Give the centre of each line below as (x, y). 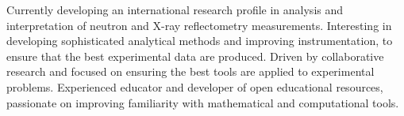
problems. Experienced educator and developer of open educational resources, (195, 86)
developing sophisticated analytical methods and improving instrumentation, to (200, 41)
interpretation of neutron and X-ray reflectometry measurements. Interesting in (199, 25)
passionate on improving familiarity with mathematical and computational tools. (203, 102)
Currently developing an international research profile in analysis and (175, 9)
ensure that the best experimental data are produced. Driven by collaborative (195, 56)
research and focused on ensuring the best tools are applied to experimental (190, 71)
